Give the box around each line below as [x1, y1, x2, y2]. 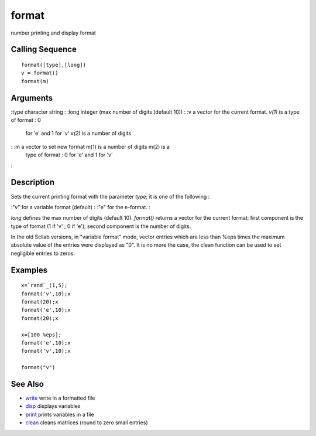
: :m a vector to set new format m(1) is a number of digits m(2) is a [11, 143, 170, 150]
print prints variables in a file [25, 411, 94, 418]
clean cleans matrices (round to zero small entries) [25, 419, 149, 426]
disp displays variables [25, 403, 81, 410]
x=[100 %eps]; [21, 331, 61, 338]
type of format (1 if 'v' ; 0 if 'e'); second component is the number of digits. [11, 223, 191, 230]
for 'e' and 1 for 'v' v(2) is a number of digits [25, 130, 132, 137]
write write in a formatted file [25, 394, 95, 401]
